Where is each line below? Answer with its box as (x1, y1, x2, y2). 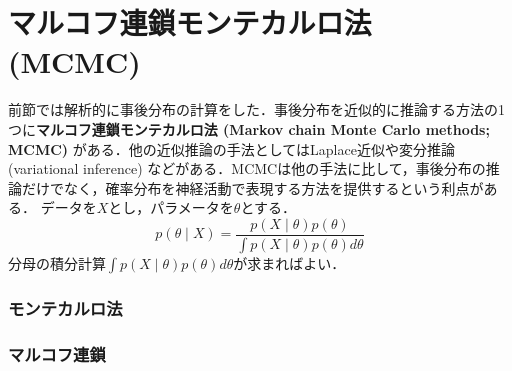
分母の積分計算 (8, 252, 106, 273)
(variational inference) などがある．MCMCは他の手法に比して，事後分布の (8, 158, 486, 179)
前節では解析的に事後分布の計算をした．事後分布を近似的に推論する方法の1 (8, 99, 505, 120)
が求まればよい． (233, 252, 346, 273)
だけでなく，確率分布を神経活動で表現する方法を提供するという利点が (21, 177, 484, 198)
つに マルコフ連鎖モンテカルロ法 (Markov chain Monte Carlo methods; (8, 118, 490, 139)
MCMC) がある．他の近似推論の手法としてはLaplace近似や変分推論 (8, 138, 455, 159)
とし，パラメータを (108, 197, 234, 218)
